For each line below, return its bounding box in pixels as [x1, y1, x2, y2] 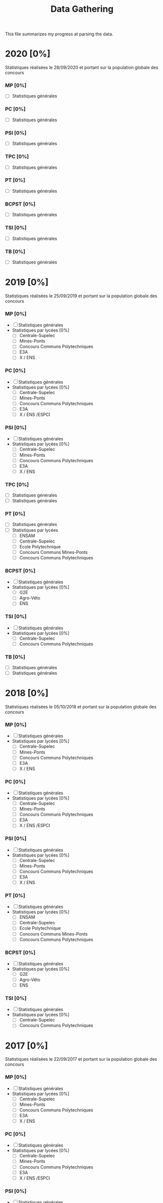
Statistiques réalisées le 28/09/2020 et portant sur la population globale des [5, 65, 159, 71]
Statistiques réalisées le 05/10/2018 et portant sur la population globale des [5, 704, 157, 710]
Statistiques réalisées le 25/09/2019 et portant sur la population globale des [5, 293, 158, 299]
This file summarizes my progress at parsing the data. [5, 31, 114, 37]
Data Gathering [50, 3, 114, 15]
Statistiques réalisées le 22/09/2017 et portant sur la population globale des [5, 1056, 157, 1062]
